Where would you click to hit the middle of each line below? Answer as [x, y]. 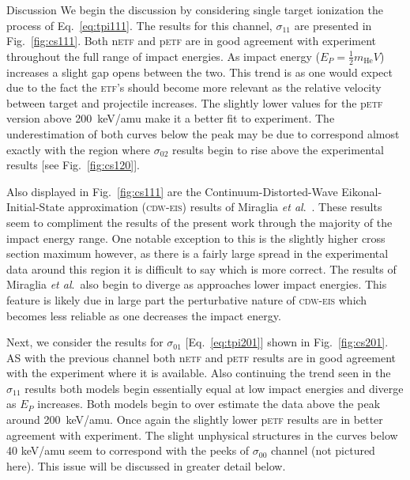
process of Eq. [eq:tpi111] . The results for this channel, [139, 25]
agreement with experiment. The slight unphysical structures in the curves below [202, 435]
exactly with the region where [79, 149]
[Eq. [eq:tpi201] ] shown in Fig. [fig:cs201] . [287, 342]
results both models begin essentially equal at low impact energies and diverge [214, 388]
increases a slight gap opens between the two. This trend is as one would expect [199, 72]
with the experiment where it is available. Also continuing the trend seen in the [199, 373]
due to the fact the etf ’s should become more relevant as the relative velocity [194, 87]
